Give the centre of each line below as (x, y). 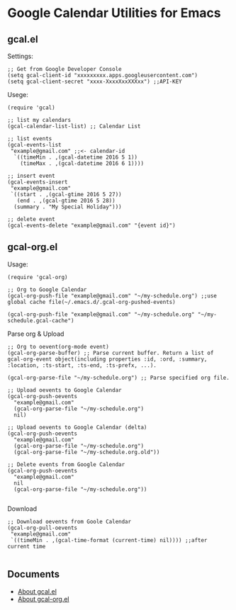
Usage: (18, 264)
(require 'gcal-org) (38, 277)
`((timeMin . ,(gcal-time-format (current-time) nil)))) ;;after (109, 540)
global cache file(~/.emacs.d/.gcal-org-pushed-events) (91, 302)
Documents (34, 574)
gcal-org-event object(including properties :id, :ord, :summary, (107, 359)
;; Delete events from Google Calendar (66, 464)
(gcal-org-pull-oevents (43, 528)
